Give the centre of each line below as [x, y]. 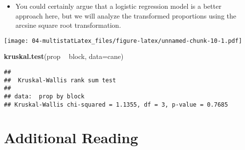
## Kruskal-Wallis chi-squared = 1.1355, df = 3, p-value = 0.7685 [116, 104]
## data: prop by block [44, 96]
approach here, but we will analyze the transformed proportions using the [126, 15]
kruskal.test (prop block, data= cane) [64, 56]
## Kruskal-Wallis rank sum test [60, 80]
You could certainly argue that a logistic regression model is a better [118, 6]
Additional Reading [71, 137]
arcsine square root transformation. [68, 25]
